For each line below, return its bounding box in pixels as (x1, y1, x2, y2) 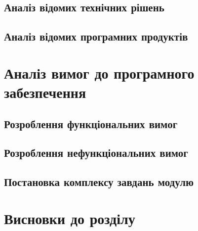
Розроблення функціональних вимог (4, 116, 178, 131)
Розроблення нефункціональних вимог (4, 145, 188, 160)
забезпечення (4, 82, 86, 102)
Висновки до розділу (4, 208, 135, 228)
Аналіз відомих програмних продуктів (4, 29, 188, 44)
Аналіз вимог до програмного (4, 62, 195, 83)
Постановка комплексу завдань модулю (4, 174, 194, 189)
